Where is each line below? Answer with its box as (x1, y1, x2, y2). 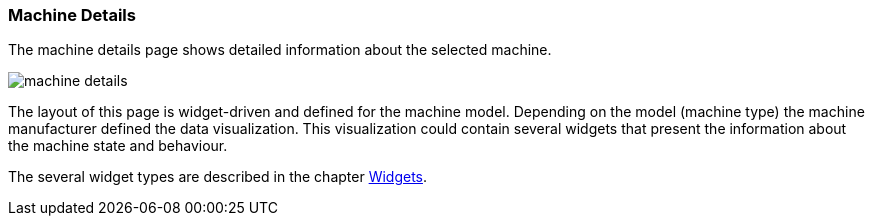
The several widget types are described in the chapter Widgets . (8, 168, 428, 186)
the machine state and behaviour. (8, 137, 228, 155)
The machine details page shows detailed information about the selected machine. (8, 41, 552, 59)
